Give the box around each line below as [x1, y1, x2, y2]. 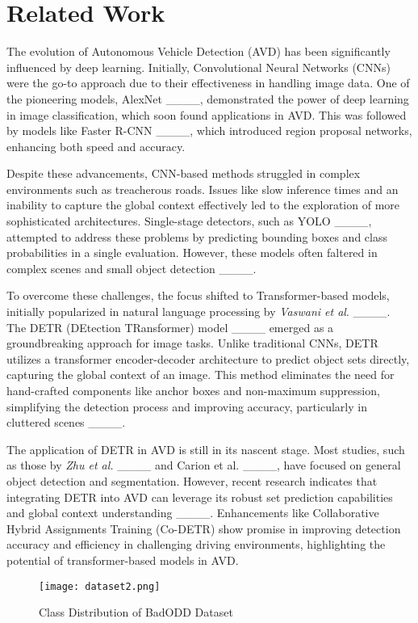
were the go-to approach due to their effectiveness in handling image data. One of [6, 74, 410, 91]
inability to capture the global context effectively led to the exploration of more [6, 196, 400, 213]
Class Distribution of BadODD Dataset [39, 604, 233, 621]
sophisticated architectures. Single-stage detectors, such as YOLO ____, [6, 213, 372, 229]
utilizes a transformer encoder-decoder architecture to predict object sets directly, [6, 350, 410, 367]
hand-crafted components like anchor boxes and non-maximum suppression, [6, 382, 380, 398]
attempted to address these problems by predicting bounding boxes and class [6, 228, 387, 245]
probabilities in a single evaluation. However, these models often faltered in [6, 244, 378, 261]
